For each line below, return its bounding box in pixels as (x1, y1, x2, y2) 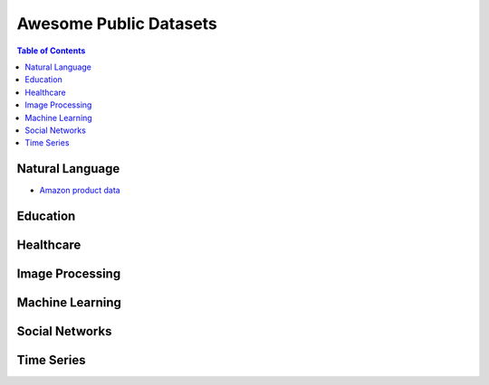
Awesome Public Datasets (16, 14, 217, 33)
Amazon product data (39, 185, 121, 196)
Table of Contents (16, 45, 86, 56)
